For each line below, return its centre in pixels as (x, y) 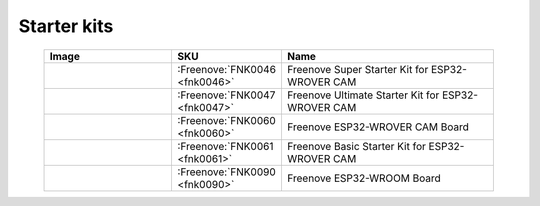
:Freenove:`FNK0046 (227, 69)
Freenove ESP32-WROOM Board (363, 178)
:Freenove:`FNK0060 (227, 120)
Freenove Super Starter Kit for (357, 69)
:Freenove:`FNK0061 (225, 146)
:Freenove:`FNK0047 (226, 95)
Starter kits (66, 26)
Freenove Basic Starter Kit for (356, 146)
